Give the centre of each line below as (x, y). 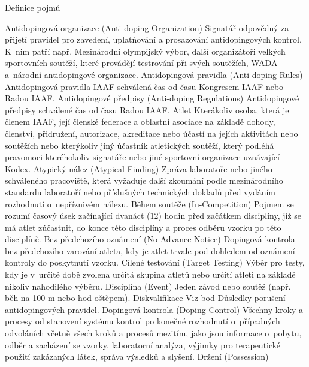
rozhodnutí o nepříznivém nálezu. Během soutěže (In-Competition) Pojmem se (149, 204)
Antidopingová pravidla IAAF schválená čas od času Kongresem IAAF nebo (144, 86)
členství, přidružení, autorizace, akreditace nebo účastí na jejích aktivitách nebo (152, 133)
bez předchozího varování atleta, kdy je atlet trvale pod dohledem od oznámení (150, 250)
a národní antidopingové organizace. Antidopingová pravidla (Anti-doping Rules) (154, 74)
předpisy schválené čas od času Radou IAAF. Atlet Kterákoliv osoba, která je (147, 109)
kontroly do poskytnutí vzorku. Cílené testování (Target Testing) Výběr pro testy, (155, 262)
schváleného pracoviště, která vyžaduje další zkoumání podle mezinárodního (144, 180)
